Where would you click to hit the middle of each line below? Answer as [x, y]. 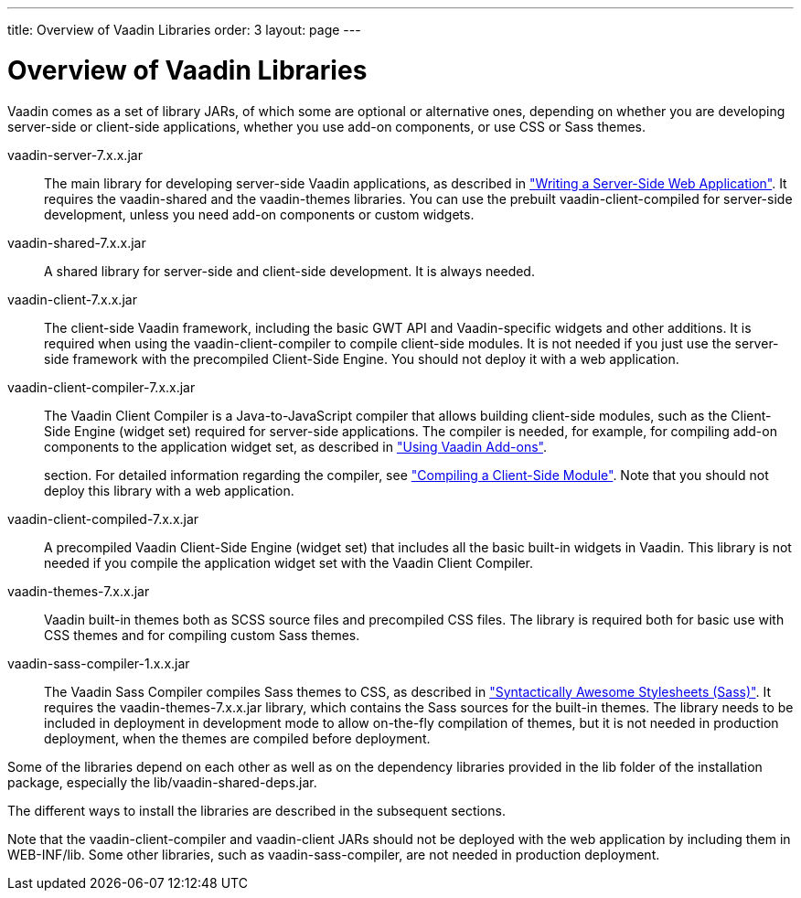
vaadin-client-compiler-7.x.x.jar [101, 387]
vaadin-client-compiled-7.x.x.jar [103, 518]
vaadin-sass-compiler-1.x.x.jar [99, 663]
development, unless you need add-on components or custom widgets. [259, 214]
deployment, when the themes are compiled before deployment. [237, 738]
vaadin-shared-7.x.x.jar [77, 242]
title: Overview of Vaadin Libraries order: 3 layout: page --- [184, 30]
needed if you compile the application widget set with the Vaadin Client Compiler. [288, 562]
